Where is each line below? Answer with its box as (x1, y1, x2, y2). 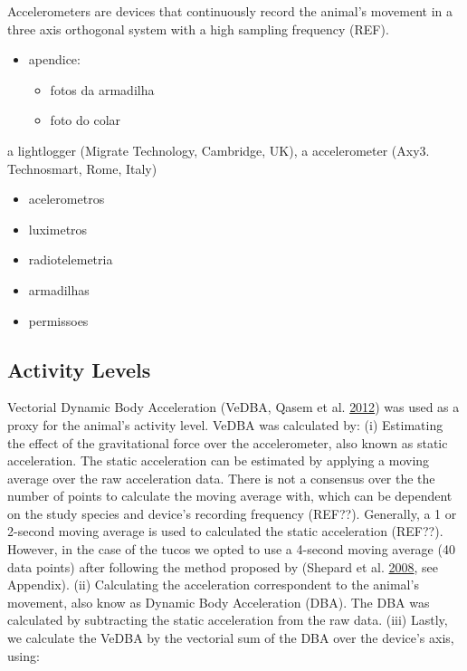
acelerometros (28, 189, 105, 208)
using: (7, 646, 40, 665)
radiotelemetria (28, 250, 113, 269)
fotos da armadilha (50, 80, 155, 99)
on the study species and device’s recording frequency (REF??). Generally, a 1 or (7, 503, 457, 522)
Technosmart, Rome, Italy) (7, 158, 157, 177)
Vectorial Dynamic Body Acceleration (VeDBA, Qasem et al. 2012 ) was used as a (7, 398, 460, 417)
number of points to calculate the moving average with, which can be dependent (7, 486, 453, 505)
